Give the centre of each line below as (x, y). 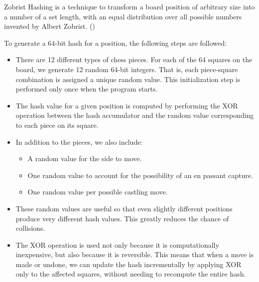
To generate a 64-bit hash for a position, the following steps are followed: (115, 43)
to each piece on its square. (57, 125)
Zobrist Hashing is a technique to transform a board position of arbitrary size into (129, 6)
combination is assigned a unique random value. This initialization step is (128, 79)
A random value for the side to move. (85, 158)
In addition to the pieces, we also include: (79, 141)
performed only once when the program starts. (87, 89)
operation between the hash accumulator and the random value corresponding (135, 115)
